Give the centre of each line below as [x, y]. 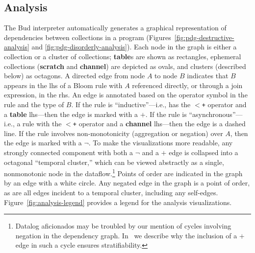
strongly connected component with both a [69, 152]
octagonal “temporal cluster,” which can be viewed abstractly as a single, [114, 162]
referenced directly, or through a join [187, 85]
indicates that [208, 76]
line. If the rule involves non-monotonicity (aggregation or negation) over [114, 133]
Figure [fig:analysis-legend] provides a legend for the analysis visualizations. [118, 202]
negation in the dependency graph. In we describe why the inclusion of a [126, 235]
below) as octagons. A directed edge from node [75, 76]
